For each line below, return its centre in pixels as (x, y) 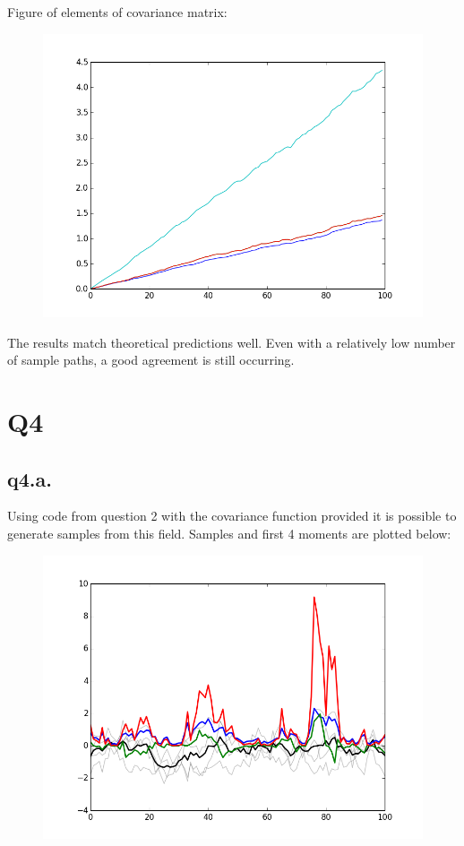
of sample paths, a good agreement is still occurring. (151, 360)
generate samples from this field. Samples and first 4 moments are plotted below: (229, 533)
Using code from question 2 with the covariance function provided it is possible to (232, 516)
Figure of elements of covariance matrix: (117, 12)
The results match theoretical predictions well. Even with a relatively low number (232, 342)
